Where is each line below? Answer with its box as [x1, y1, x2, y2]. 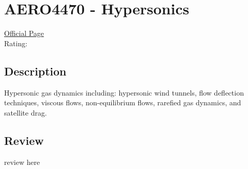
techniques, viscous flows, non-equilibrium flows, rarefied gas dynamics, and [4, 97, 241, 108]
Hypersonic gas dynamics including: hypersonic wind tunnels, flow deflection [4, 87, 244, 98]
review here [4, 156, 40, 167]
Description [4, 63, 67, 79]
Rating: [4, 37, 28, 48]
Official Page [4, 28, 44, 39]
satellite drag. [4, 107, 47, 118]
